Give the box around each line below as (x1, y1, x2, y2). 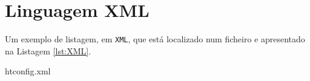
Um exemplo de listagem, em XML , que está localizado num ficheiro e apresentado (5, 33, 305, 45)
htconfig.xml (5, 65, 51, 77)
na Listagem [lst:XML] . (5, 44, 91, 57)
